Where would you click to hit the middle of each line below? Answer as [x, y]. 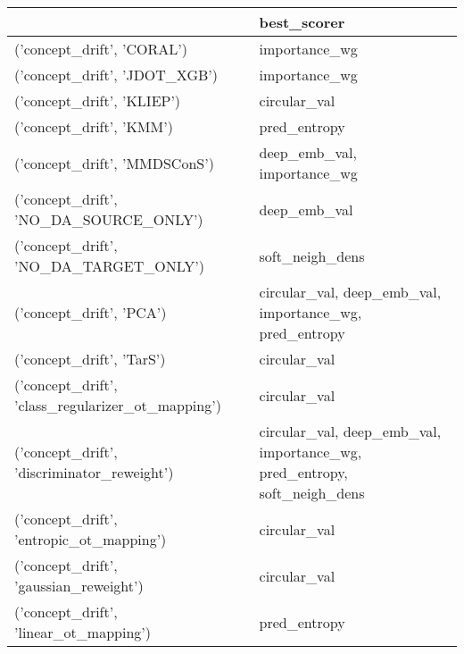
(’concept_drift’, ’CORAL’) [101, 49]
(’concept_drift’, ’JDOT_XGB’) [116, 75]
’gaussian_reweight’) [79, 586]
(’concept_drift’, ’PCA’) [91, 312]
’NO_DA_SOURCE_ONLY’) [109, 219]
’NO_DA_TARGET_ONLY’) [110, 266]
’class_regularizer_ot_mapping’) [118, 405]
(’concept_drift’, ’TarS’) [90, 359]
